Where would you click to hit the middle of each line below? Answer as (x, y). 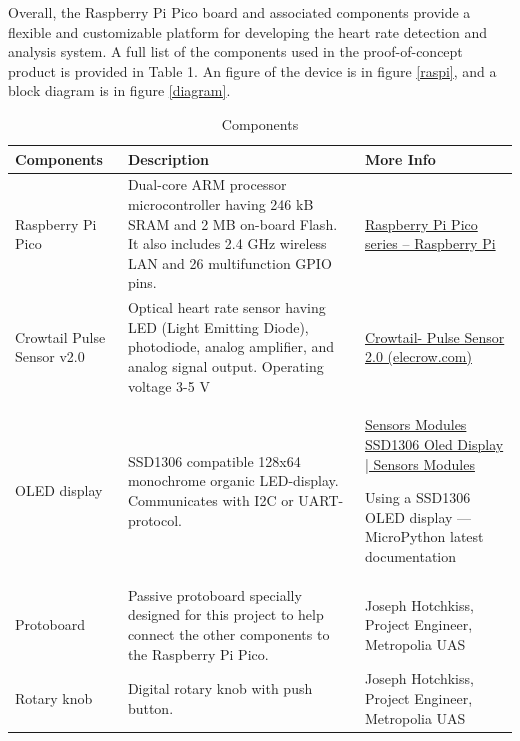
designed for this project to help (225, 614)
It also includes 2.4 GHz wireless (227, 243)
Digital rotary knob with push (220, 688)
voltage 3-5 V (168, 385)
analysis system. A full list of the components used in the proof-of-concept (235, 51)
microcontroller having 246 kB (220, 204)
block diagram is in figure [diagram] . (119, 90)
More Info (400, 158)
